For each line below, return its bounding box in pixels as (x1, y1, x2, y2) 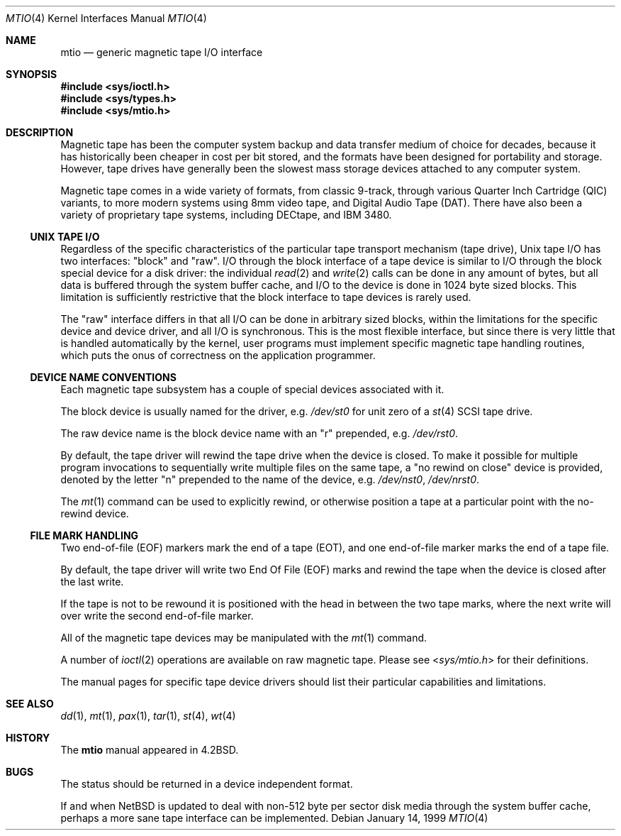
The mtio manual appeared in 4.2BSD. (60, 744, 239, 756)
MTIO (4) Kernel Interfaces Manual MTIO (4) (6, 12, 207, 24)
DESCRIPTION (6, 126, 74, 138)
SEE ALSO (6, 698, 54, 710)
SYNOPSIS (6, 68, 57, 80)
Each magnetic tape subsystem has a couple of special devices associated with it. (60, 383, 444, 395)
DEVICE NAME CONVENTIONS (30, 371, 177, 383)
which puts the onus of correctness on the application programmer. (60, 349, 376, 361)
